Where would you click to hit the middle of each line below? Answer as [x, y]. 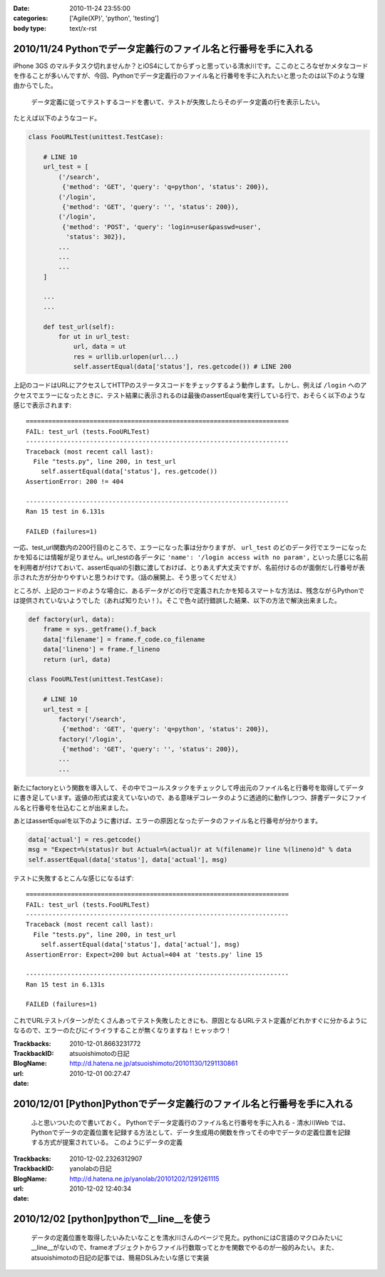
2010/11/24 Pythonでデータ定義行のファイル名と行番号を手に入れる [163, 49]
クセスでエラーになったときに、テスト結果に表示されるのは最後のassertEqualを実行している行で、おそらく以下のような [189, 395]
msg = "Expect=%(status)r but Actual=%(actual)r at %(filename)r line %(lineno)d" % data [190, 850]
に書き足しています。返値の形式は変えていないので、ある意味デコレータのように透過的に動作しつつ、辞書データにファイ [190, 798]
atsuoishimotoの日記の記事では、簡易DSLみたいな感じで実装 [120, 1257]
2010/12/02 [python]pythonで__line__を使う [112, 1219]
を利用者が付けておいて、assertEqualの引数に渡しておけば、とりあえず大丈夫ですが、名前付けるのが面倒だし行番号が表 [189, 567]
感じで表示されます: [42, 405]
